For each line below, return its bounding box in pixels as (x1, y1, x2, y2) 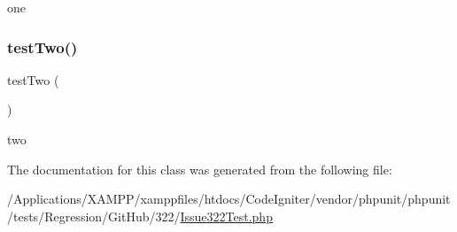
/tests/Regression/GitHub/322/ (7, 206, 181, 225)
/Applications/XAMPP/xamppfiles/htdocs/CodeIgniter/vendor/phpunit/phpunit (7, 189, 451, 208)
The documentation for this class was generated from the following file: (7, 159, 392, 178)
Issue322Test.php (180, 206, 273, 225)
